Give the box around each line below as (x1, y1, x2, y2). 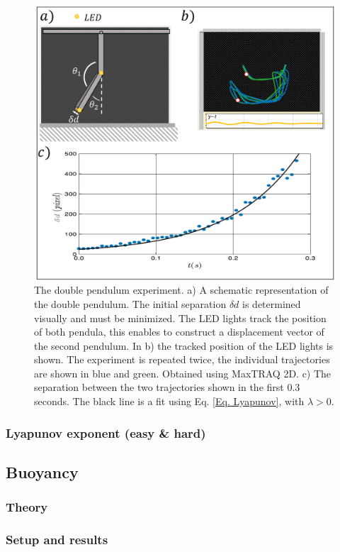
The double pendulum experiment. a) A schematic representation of (34, 282, 329, 297)
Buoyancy (6, 460, 79, 482)
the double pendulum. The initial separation (34, 296, 227, 311)
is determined (242, 296, 301, 311)
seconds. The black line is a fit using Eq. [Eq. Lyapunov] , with (34, 394, 305, 409)
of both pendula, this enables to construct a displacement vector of (34, 324, 324, 339)
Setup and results (6, 531, 108, 548)
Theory (6, 498, 48, 516)
